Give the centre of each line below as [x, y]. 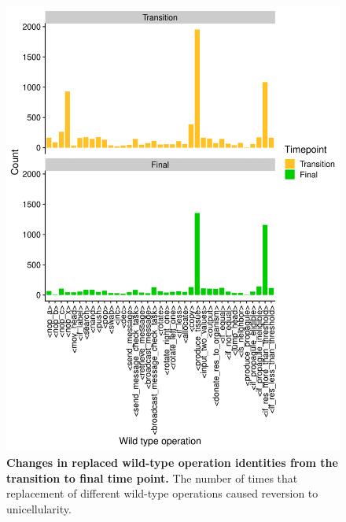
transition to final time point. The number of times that [152, 478]
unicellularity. [39, 508]
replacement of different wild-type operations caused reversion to [162, 493]
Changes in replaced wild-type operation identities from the [172, 462]
